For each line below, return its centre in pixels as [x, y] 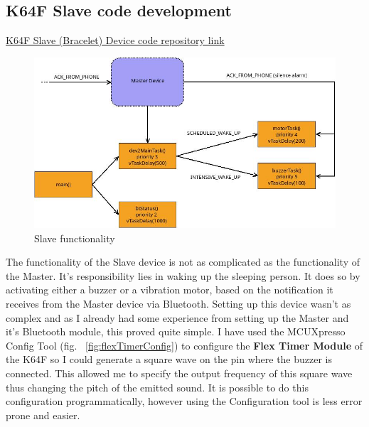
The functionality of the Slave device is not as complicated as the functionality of [183, 262]
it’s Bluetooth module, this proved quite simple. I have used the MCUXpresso [176, 331]
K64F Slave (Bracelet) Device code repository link [115, 40]
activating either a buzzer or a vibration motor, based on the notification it [170, 290]
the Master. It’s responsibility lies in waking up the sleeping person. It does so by [183, 275]
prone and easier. [43, 415]
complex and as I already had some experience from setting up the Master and [177, 317]
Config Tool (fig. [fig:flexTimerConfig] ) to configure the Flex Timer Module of [184, 345]
